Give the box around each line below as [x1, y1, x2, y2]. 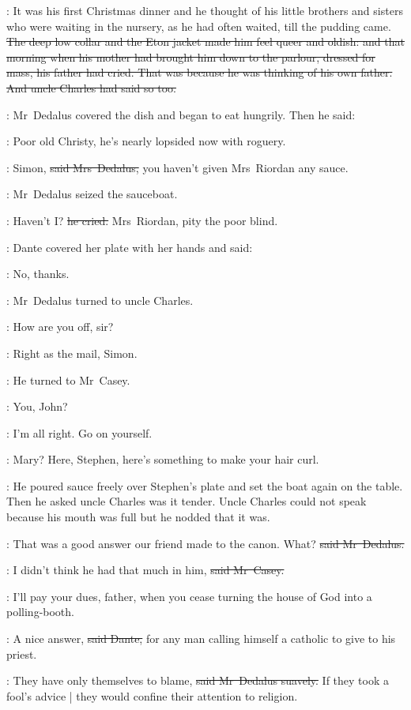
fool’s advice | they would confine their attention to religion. [6, 687, 298, 704]
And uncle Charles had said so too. [6, 79, 176, 96]
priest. [6, 645, 37, 662]
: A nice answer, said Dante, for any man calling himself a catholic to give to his [6, 630, 396, 647]
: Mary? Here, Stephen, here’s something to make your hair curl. [6, 451, 319, 468]
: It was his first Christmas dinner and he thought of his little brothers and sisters [6, 2, 403, 18]
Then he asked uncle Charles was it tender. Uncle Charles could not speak [6, 493, 367, 509]
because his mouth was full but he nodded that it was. [6, 509, 270, 525]
